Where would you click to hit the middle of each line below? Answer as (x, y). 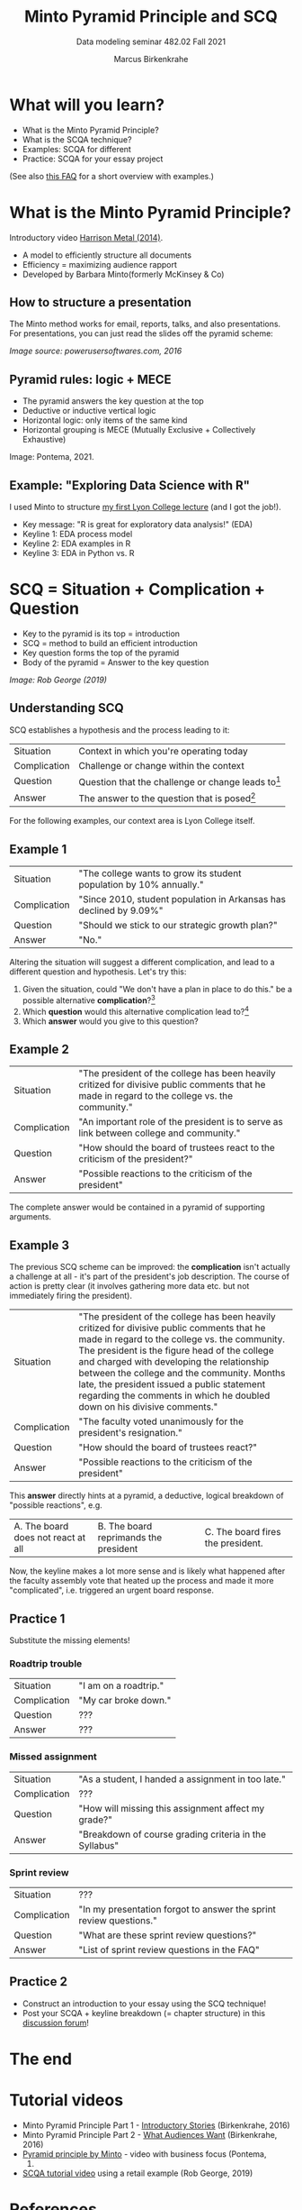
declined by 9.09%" (121, 910)
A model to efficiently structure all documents (107, 255)
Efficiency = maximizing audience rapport (100, 264)
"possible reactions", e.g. (56, 1505)
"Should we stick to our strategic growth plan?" (178, 926)
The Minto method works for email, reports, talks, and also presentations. (145, 324)
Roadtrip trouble (46, 1663)
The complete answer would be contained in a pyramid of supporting (137, 1207)
